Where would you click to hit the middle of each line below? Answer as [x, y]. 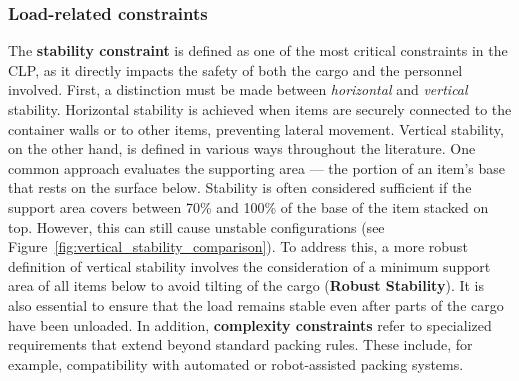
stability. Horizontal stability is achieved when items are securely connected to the [260, 109]
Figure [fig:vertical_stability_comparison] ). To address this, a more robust [238, 246]
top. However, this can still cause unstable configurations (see [196, 226]
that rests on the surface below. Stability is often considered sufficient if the [240, 187]
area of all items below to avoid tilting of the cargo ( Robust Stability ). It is [246, 285]
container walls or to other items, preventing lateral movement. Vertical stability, [256, 128]
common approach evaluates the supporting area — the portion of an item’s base [257, 167]
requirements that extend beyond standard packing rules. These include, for [240, 344]
